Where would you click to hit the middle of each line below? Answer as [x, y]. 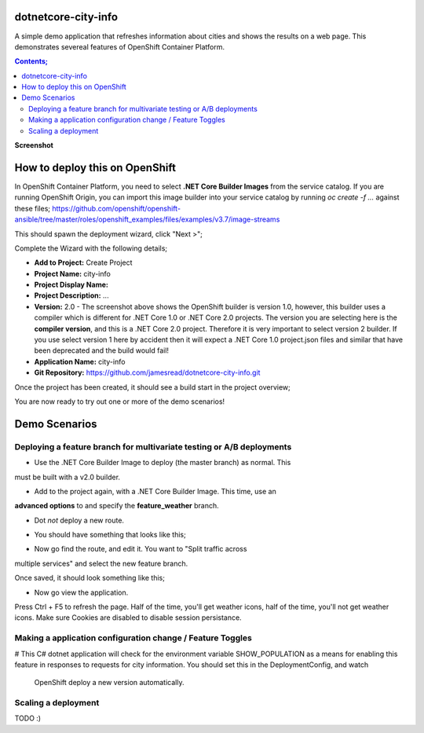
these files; [33, 208]
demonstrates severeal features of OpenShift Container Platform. [120, 46]
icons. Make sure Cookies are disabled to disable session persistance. [128, 618]
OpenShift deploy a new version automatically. [109, 683]
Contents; [31, 61]
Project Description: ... [71, 295]
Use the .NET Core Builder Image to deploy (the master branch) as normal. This [163, 463]
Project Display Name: [71, 285]
